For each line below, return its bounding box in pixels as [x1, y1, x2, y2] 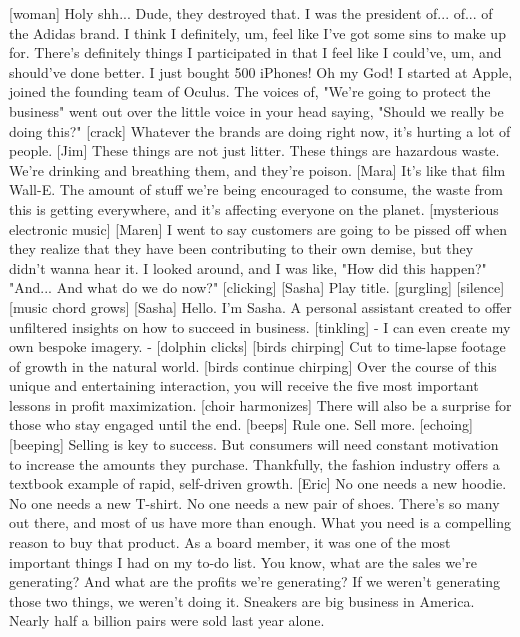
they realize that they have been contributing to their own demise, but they [9, 238, 474, 259]
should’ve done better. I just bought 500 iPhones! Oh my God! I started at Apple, [9, 61, 513, 82]
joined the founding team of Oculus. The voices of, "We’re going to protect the [9, 81, 491, 102]
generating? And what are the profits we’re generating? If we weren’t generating [9, 571, 501, 592]
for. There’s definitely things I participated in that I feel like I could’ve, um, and [9, 42, 502, 63]
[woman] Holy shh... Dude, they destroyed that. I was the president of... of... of [9, 3, 493, 23]
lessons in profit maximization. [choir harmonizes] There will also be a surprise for [9, 394, 512, 415]
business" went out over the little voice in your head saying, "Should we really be [9, 100, 504, 121]
